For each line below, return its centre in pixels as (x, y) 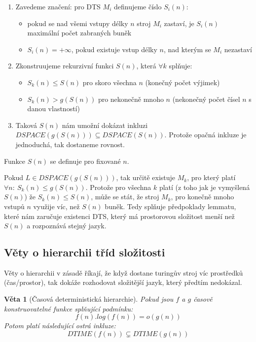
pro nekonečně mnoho (131, 99)
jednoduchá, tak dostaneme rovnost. (70, 144)
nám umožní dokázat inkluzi (105, 125)
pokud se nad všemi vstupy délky (78, 23)
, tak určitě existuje (146, 177)
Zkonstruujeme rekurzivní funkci (65, 66)
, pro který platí (211, 177)
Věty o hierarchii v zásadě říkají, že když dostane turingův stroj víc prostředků (124, 272)
